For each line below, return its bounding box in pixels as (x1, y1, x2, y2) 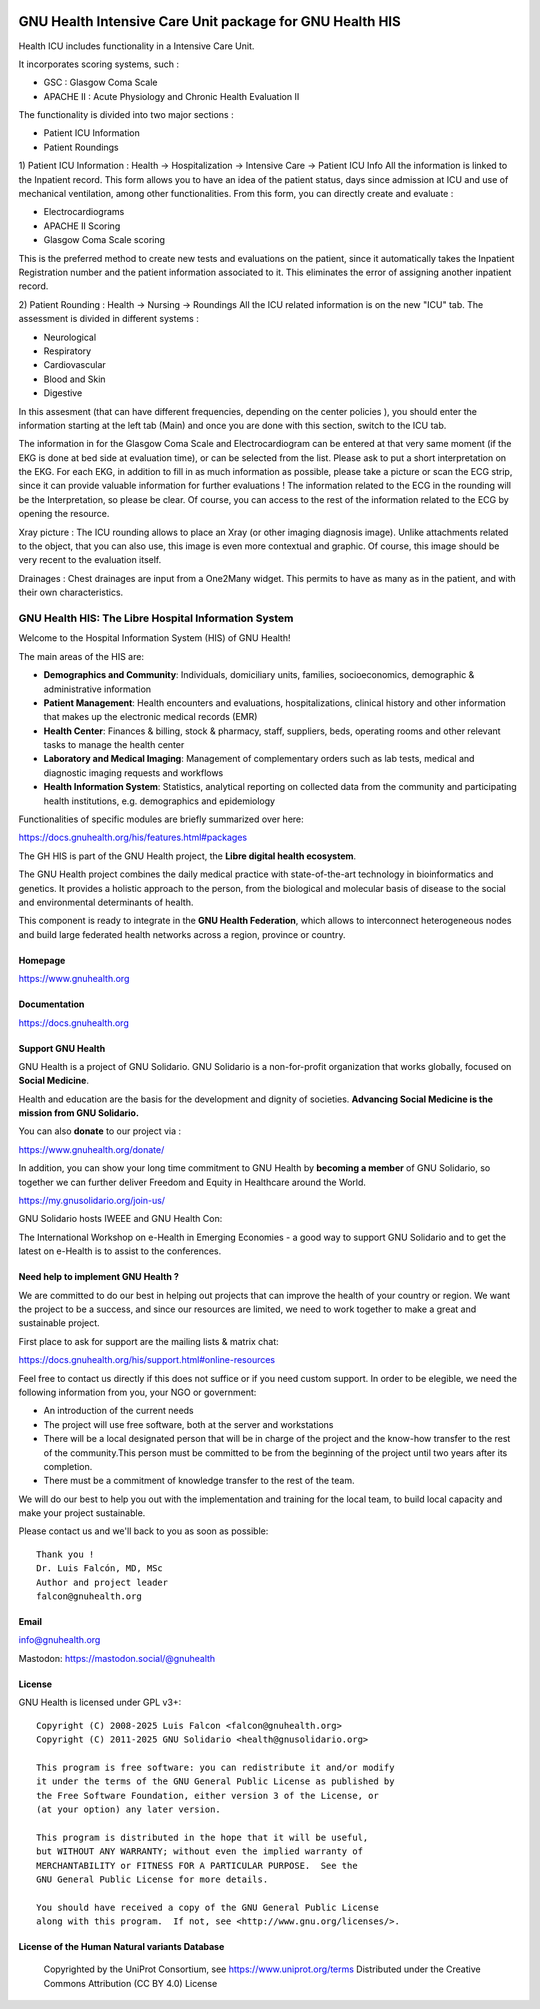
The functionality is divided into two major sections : (18, 109, 234, 121)
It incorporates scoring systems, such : (18, 58, 180, 70)
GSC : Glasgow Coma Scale (43, 76, 158, 89)
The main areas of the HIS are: (18, 650, 145, 662)
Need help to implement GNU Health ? (18, 1271, 180, 1283)
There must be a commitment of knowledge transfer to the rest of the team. (43, 1475, 355, 1487)
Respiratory (43, 345, 92, 357)
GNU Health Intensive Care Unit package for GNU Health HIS (18, 13, 401, 30)
